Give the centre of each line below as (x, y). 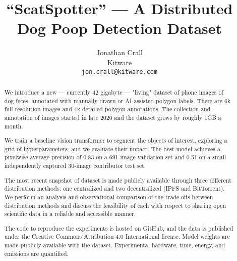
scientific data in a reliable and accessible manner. (70, 214)
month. (14, 126)
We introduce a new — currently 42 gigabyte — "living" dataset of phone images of (114, 92)
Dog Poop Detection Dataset (120, 28)
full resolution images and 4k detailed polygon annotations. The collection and (107, 109)
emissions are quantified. (36, 253)
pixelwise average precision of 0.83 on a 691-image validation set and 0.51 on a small (115, 157)
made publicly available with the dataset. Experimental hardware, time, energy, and (115, 245)
